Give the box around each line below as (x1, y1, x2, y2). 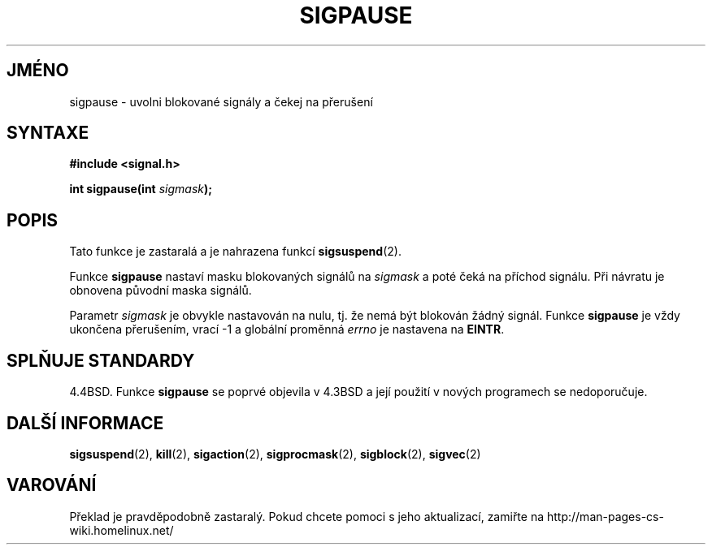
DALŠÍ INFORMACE (7, 412, 164, 433)
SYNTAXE (7, 123, 89, 144)
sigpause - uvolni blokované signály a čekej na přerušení (69, 94, 373, 109)
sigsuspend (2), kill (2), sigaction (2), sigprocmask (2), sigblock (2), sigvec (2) (69, 446, 481, 461)
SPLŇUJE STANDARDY (7, 350, 195, 371)
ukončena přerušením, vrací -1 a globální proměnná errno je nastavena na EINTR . (69, 322, 505, 337)
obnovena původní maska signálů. (69, 283, 252, 298)
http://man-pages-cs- (546, 509, 664, 523)
